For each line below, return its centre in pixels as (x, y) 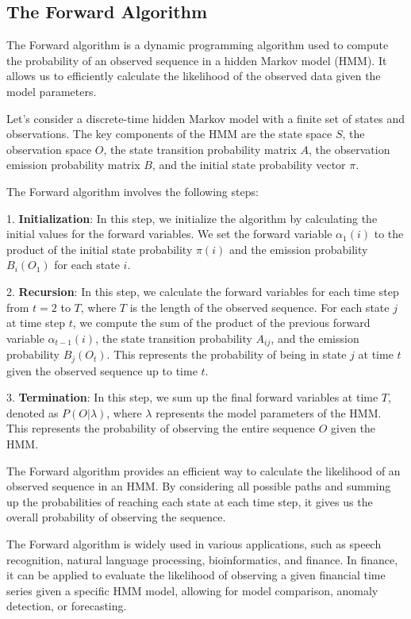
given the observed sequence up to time (102, 370)
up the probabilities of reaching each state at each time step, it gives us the (190, 501)
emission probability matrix (73, 165)
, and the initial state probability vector (249, 165)
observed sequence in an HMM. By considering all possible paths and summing (199, 486)
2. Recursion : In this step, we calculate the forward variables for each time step (203, 291)
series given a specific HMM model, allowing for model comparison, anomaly (192, 590)
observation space (49, 149)
